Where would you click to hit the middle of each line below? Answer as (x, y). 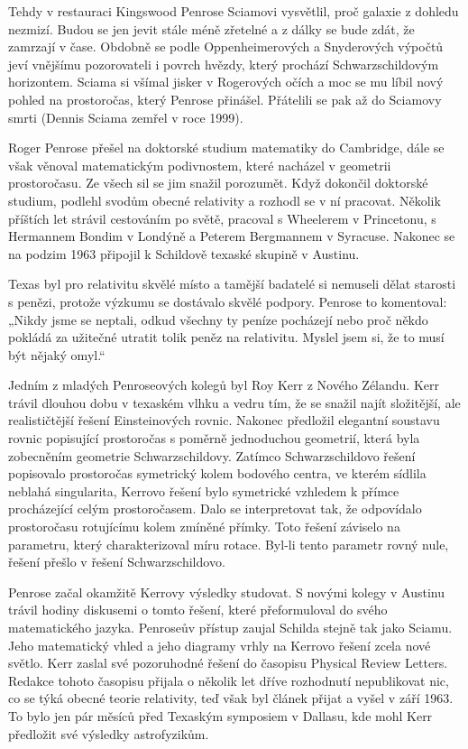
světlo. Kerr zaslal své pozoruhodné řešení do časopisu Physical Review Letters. (228, 663)
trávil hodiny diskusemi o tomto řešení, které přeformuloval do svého (198, 610)
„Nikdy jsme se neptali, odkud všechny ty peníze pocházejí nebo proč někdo (218, 319)
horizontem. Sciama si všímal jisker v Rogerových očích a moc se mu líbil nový (226, 82)
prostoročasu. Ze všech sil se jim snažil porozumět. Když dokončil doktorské (218, 183)
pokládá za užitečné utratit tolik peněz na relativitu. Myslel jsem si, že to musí (226, 337)
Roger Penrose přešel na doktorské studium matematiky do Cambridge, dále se (226, 148)
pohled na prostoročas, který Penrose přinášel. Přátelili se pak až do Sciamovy (225, 99)
